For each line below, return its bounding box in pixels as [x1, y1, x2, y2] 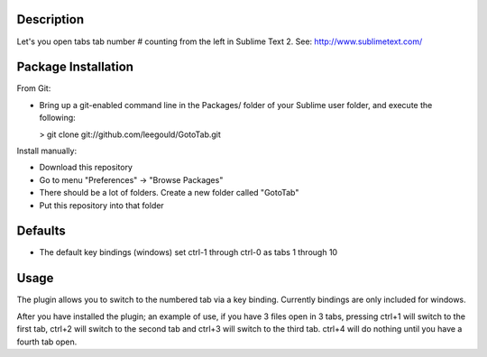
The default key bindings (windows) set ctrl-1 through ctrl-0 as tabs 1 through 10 [39, 247, 338, 258]
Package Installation [16, 59, 134, 75]
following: [39, 113, 76, 124]
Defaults [16, 224, 67, 239]
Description [16, 12, 85, 27]
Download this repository [39, 162, 133, 173]
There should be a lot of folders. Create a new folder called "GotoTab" [39, 188, 299, 198]
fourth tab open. [16, 336, 78, 347]
